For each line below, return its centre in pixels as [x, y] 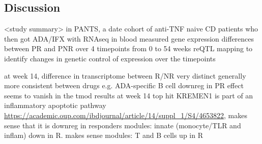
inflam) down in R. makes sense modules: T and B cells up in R [104, 135]
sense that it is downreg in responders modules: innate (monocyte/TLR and [123, 125]
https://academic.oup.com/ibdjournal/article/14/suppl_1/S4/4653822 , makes [126, 115]
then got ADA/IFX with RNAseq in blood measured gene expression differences [129, 38]
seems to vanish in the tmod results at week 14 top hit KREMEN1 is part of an [129, 95]
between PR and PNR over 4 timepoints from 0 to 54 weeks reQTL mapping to [128, 48]
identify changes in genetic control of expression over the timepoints [110, 58]
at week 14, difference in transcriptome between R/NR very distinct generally [125, 75]
